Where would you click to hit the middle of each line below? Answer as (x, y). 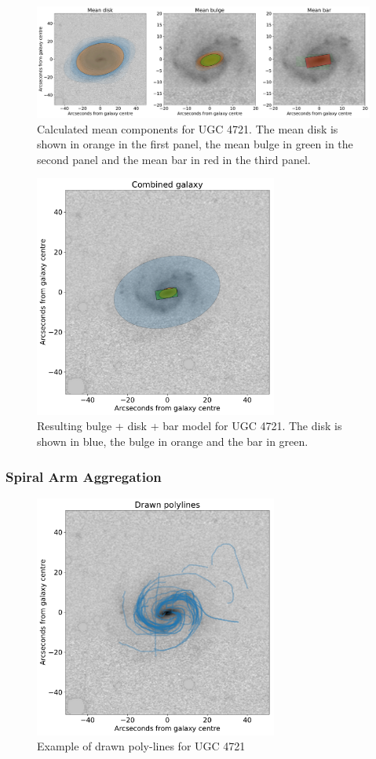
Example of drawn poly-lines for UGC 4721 (141, 746)
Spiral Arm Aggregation (84, 476)
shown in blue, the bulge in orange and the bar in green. (173, 442)
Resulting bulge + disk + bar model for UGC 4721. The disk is (190, 426)
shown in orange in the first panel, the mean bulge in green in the (195, 144)
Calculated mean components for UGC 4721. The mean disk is (188, 128)
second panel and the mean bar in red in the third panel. (174, 159)
